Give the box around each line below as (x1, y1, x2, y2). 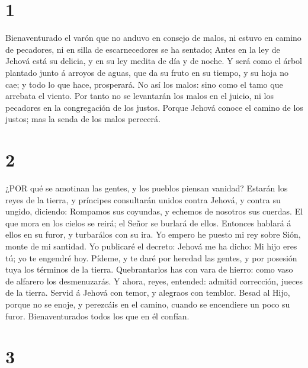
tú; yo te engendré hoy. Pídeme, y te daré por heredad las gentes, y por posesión (5, 251, 297, 264)
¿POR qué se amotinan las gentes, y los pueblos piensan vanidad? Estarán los (5, 182, 288, 194)
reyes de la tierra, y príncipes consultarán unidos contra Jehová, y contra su (5, 193, 281, 206)
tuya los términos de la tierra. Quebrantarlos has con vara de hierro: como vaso (5, 263, 293, 276)
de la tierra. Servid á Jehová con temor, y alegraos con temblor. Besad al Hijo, (5, 286, 290, 299)
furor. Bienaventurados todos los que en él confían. (5, 309, 190, 322)
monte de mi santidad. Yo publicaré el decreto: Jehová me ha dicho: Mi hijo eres (5, 239, 297, 252)
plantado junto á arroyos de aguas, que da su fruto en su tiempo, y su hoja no (5, 66, 289, 78)
